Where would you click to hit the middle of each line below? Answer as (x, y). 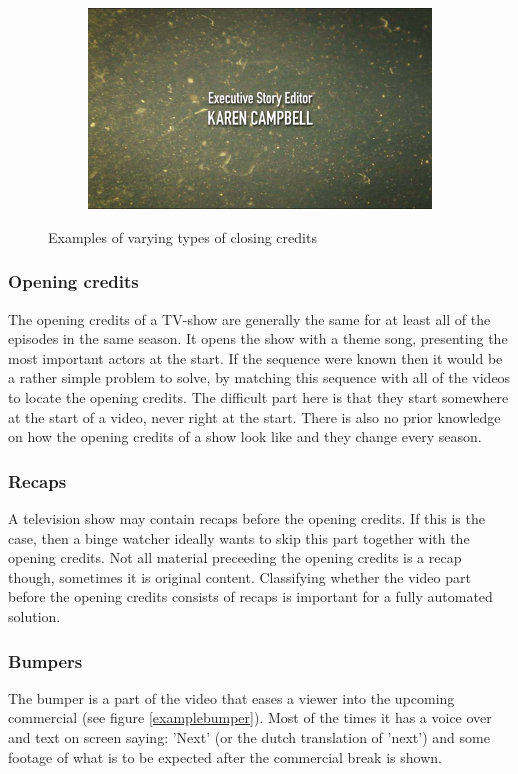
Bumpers (45, 660)
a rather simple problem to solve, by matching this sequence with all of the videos (259, 377)
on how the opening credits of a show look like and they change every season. (245, 436)
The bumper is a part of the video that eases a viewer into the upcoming (231, 697)
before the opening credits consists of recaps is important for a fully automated (250, 596)
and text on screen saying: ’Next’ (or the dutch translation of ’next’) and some (249, 737)
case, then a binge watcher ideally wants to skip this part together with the (239, 537)
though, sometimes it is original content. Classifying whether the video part (239, 576)
